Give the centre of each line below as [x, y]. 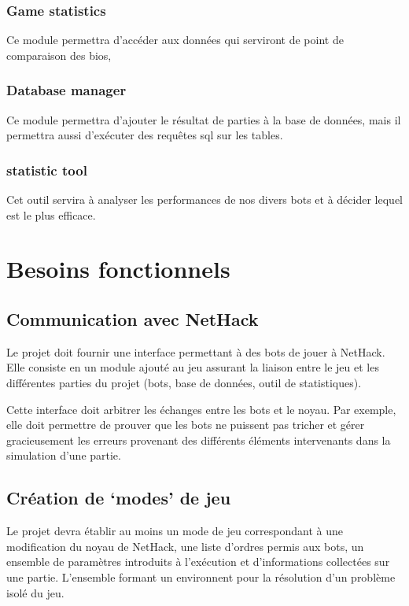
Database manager [66, 90]
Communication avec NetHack [133, 318]
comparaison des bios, [59, 55]
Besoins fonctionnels [118, 269]
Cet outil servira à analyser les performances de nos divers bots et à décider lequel [204, 200]
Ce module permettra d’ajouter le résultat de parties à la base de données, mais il [204, 119]
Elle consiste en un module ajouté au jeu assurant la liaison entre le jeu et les [193, 367]
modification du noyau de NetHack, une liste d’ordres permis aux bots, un [185, 546]
